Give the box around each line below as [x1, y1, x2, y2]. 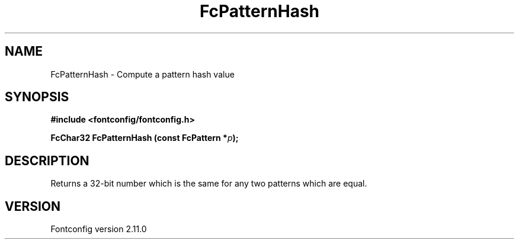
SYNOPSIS [5, 89, 69, 105]
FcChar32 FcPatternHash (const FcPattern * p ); [50, 133, 239, 143]
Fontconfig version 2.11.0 [50, 224, 147, 235]
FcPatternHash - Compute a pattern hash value [50, 69, 235, 79]
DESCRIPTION [5, 153, 89, 168]
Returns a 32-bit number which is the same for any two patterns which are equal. [50, 178, 367, 189]
